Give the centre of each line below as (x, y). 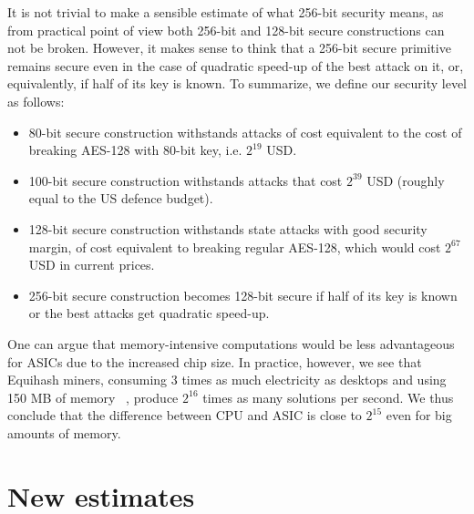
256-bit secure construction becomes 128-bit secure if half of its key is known (243, 295)
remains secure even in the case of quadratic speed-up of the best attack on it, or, (236, 65)
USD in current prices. (92, 265)
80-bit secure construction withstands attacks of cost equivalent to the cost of (245, 132)
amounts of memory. (64, 432)
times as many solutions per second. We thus (328, 397)
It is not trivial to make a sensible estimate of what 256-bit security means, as (226, 12)
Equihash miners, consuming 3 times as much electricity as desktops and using (227, 380)
